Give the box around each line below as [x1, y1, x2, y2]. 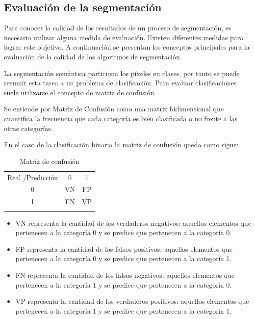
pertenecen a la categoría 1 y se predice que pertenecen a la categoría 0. [15, 279, 232, 290]
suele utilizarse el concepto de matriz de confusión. [4, 87, 156, 97]
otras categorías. [4, 123, 53, 133]
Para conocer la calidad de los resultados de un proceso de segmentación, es [4, 23, 231, 33]
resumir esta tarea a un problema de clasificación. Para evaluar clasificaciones [4, 78, 237, 88]
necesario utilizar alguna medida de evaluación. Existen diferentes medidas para [4, 32, 244, 42]
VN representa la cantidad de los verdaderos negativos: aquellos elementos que [15, 217, 251, 228]
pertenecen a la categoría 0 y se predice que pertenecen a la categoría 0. [15, 227, 232, 238]
